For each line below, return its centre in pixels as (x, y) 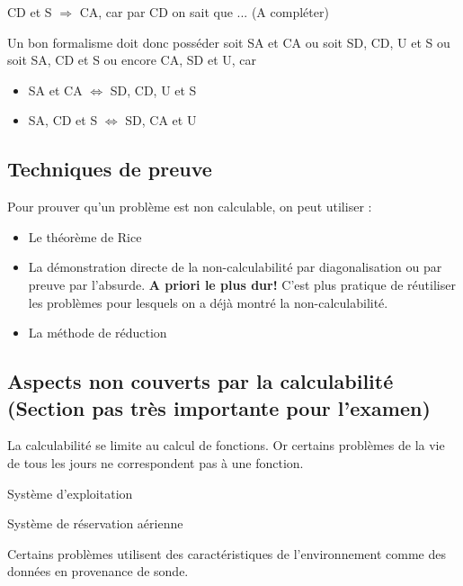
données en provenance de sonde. (98, 571)
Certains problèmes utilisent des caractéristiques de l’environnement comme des (227, 553)
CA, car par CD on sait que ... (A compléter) (204, 12)
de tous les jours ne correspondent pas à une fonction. (156, 462)
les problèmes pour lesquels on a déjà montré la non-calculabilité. (208, 302)
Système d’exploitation (70, 493)
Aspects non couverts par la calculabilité (200, 381)
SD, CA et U (161, 120)
